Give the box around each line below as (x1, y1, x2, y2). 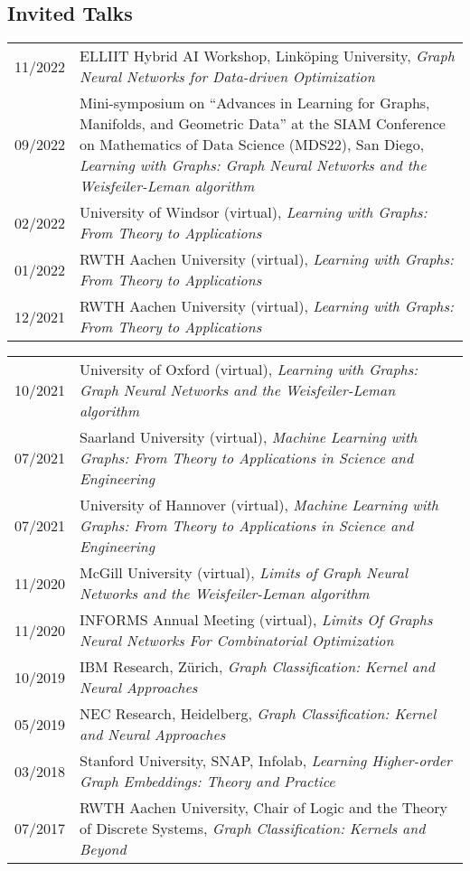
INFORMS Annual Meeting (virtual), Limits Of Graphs (80, 609, 433, 631)
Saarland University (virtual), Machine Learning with (80, 426, 418, 448)
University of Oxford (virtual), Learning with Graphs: (80, 359, 418, 380)
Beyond (80, 838, 127, 860)
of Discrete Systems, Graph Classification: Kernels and (80, 818, 426, 839)
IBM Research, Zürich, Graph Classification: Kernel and (80, 656, 435, 678)
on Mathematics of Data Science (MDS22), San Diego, (80, 134, 425, 155)
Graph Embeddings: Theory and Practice (80, 771, 335, 792)
